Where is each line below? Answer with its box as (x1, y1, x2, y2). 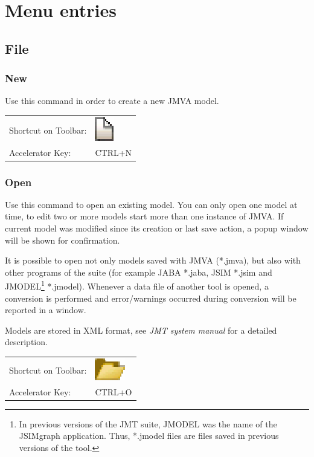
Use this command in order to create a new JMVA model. (5, 94, 219, 107)
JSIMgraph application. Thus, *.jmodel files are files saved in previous (19, 429, 279, 442)
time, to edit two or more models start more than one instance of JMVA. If (5, 210, 284, 222)
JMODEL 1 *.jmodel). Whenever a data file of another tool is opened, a (5, 278, 269, 293)
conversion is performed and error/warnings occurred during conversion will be (5, 291, 296, 304)
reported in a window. (5, 303, 86, 316)
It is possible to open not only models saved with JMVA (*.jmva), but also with (5, 254, 301, 267)
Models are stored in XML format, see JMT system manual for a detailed (5, 323, 277, 336)
